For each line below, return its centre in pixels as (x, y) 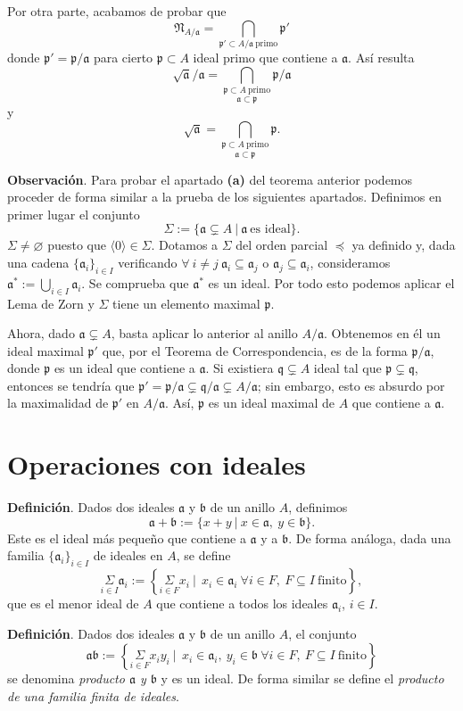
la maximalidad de (58, 403)
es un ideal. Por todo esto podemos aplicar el (331, 282)
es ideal (270, 230)
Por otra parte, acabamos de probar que (117, 11)
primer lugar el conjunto (74, 214)
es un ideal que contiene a (124, 368)
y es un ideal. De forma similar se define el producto (302, 678)
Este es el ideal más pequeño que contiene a (127, 537)
